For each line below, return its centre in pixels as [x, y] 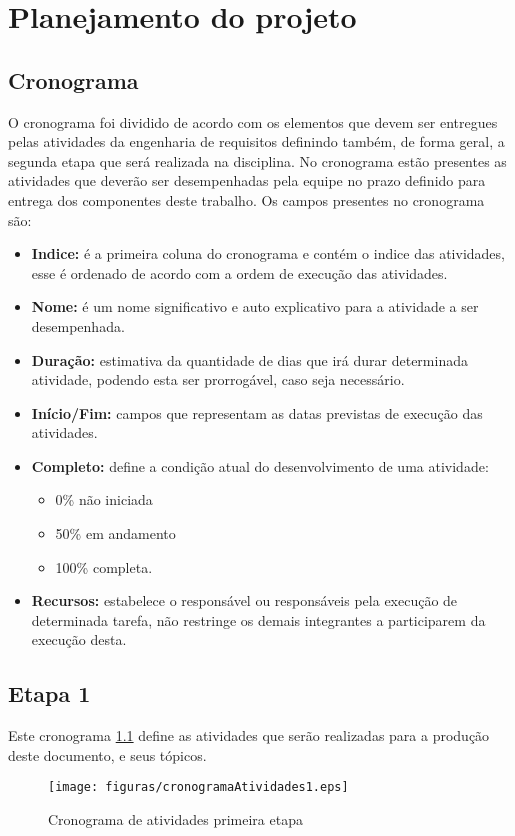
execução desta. [79, 639]
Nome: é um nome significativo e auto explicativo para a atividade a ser [255, 306]
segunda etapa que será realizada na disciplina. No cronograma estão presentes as [257, 160]
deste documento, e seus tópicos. [107, 754]
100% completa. [104, 566]
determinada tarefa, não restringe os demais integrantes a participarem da [258, 619]
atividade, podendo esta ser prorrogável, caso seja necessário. [218, 379]
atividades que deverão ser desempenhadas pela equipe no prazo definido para [247, 180]
